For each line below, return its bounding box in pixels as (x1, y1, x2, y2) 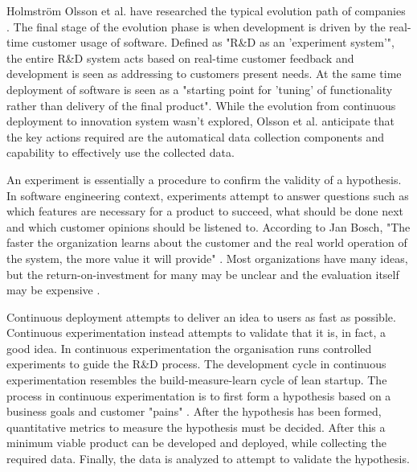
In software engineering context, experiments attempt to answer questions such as (6, 187, 409, 203)
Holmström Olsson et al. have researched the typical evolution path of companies (6, 2, 406, 18)
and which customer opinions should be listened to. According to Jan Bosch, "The (6, 218, 411, 235)
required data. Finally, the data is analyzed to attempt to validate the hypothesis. (6, 450, 410, 467)
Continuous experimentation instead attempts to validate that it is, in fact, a (6, 324, 386, 341)
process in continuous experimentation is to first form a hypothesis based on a (6, 387, 391, 404)
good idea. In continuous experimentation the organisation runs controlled (6, 339, 372, 356)
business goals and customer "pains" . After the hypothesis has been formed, (6, 403, 382, 420)
